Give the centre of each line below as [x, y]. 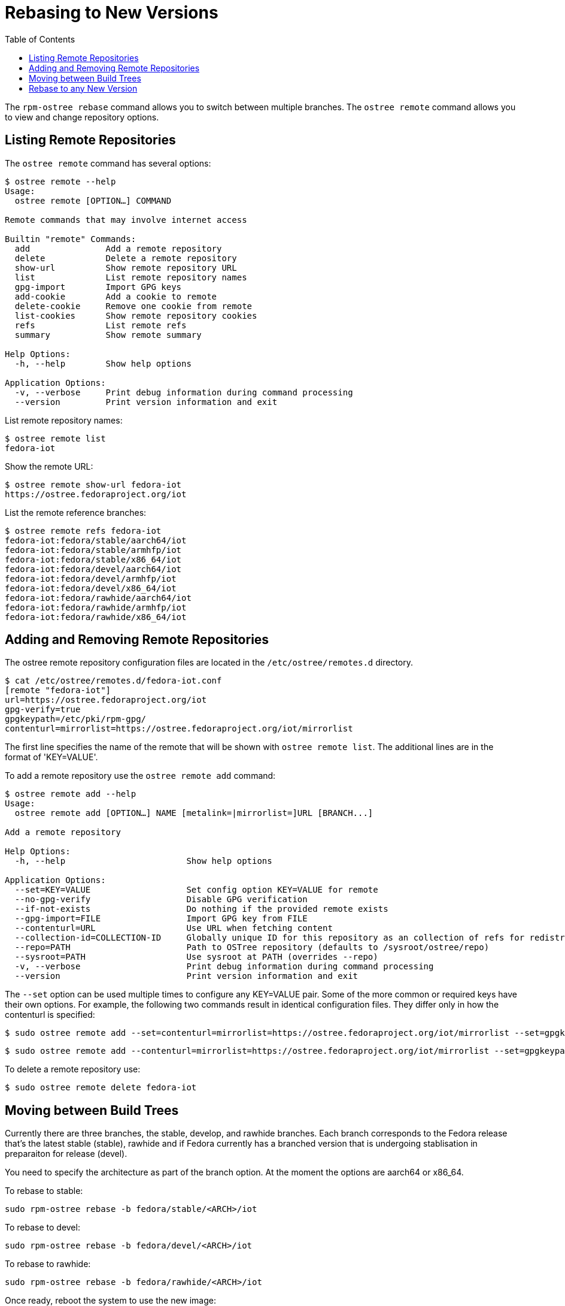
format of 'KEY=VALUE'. [51, 757]
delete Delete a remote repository [126, 258]
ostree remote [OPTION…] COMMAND [93, 200]
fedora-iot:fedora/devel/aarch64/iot [93, 569]
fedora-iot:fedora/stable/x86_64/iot [93, 559]
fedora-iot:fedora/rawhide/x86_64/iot [96, 617]
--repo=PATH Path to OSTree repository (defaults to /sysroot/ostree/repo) [252, 947]
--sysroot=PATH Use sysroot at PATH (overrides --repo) [196, 957]
